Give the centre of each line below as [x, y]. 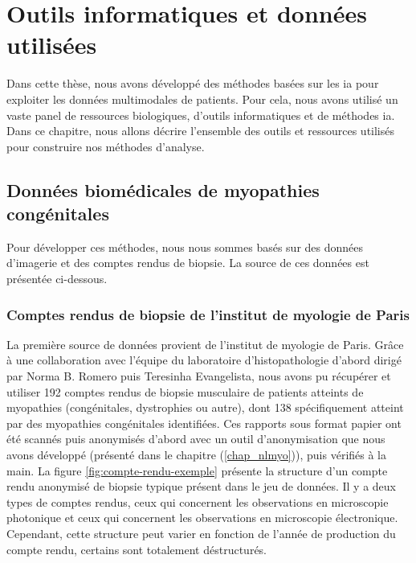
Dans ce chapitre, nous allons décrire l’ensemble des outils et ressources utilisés [200, 131]
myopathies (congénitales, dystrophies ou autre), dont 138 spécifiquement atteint [205, 407]
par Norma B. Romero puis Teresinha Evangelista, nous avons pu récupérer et [199, 376]
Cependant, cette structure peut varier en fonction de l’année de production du [201, 533]
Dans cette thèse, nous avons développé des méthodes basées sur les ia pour [193, 83]
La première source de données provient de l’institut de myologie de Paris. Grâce [205, 344]
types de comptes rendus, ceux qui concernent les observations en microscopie [198, 501]
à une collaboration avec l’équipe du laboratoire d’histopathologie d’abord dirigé [204, 360]
